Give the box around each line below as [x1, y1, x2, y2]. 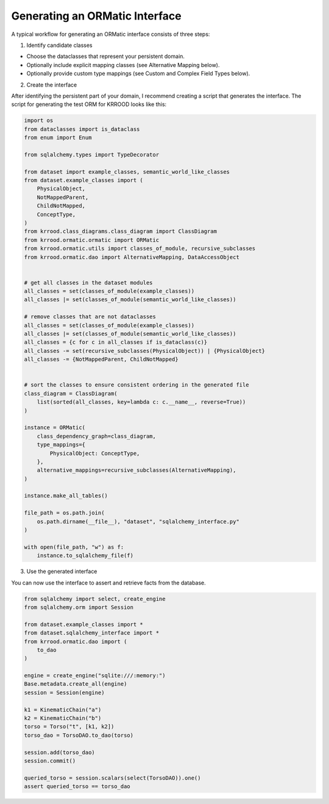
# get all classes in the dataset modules [24, 279, 153, 286]
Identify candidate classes [26, 41, 93, 49]
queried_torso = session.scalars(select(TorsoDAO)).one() [24, 774, 201, 781]
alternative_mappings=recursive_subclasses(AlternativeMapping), [37, 467, 236, 474]
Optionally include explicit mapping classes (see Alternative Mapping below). [26, 61, 220, 68]
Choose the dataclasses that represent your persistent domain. [26, 52, 185, 60]
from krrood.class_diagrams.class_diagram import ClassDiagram [24, 228, 218, 235]
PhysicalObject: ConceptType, [49, 450, 140, 457]
